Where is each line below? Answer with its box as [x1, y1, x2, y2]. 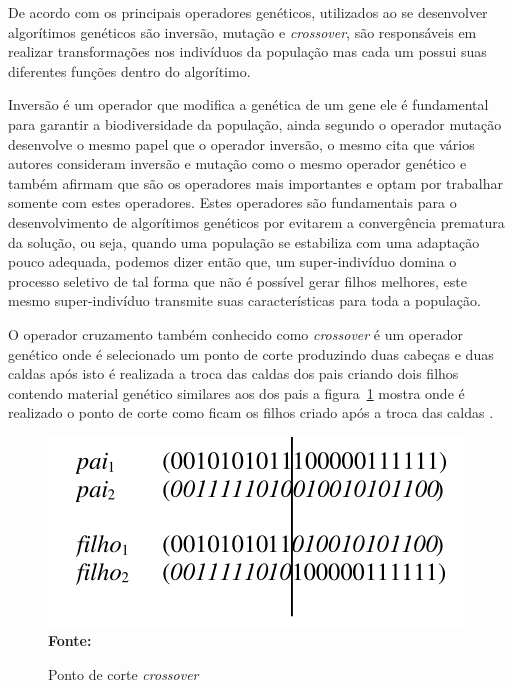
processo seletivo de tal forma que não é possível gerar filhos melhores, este [8, 270, 467, 291]
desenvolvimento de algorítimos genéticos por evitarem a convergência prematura [8, 211, 505, 232]
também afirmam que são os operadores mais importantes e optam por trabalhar [8, 172, 503, 193]
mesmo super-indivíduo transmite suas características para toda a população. [8, 290, 481, 311]
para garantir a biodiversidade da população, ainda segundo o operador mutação [8, 113, 502, 134]
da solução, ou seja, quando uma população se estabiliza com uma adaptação [8, 231, 480, 252]
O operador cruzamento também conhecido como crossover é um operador [8, 323, 463, 344]
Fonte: [48, 630, 92, 651]
